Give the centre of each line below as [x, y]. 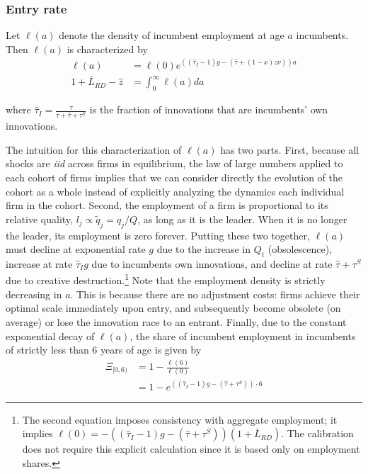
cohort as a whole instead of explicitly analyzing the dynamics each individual [175, 191]
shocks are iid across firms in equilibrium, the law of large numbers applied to [174, 163]
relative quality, [39, 219]
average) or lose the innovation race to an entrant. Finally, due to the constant [176, 321]
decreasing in [34, 294]
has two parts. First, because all [289, 149]
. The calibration [317, 433]
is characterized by [107, 49]
